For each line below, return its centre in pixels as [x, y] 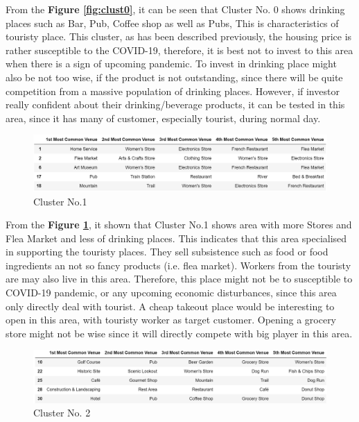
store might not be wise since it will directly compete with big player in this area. [179, 333]
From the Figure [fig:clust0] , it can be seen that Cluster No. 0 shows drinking [175, 9]
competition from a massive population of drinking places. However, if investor [173, 91]
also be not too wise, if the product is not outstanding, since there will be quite [174, 77]
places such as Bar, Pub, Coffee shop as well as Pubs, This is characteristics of [172, 23]
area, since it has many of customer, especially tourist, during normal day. [163, 118]
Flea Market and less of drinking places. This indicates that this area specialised [176, 238]
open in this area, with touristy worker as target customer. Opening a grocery [171, 320]
